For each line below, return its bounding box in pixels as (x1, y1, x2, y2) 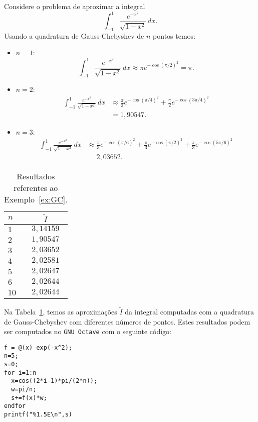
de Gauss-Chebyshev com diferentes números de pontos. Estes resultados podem (4, 316, 250, 327)
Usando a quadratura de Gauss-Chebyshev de (4, 30, 144, 41)
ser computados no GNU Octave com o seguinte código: (4, 326, 171, 337)
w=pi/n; (11, 386, 37, 393)
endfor (4, 402, 26, 410)
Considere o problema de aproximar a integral (4, 1, 145, 11)
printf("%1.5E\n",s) (4, 411, 73, 418)
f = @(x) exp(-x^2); (4, 344, 73, 351)
